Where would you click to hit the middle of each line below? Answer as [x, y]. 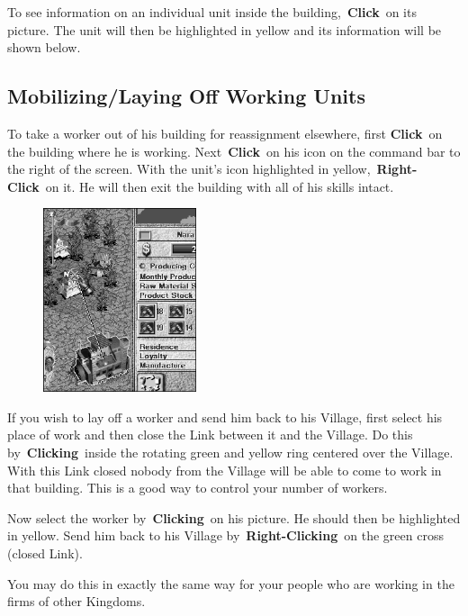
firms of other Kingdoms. [76, 601]
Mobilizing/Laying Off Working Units [186, 96]
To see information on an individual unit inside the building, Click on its [212, 12]
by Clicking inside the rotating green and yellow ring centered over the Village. [230, 453]
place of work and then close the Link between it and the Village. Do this [210, 435]
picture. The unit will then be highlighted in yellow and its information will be [225, 29]
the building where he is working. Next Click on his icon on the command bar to [234, 151]
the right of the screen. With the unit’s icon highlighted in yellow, [189, 169]
